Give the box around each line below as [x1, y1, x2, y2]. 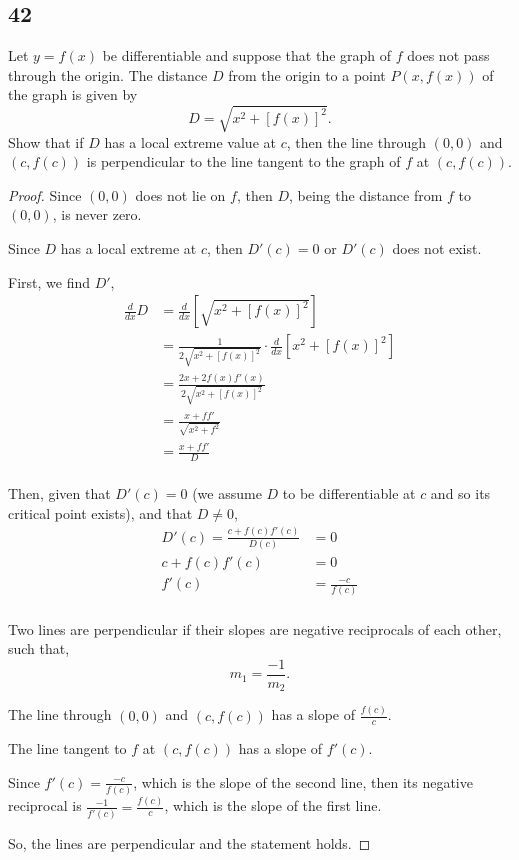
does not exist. [392, 237, 482, 258]
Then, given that [8, 483, 111, 504]
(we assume [192, 483, 262, 504]
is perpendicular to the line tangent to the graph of [86, 151, 401, 172]
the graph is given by [8, 84, 138, 105]
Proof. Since [8, 184, 82, 205]
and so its [430, 483, 491, 504]
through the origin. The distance [8, 64, 208, 85]
